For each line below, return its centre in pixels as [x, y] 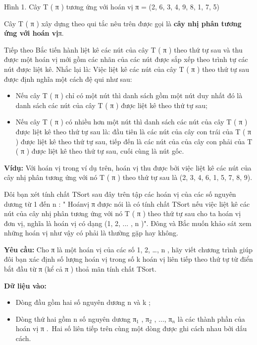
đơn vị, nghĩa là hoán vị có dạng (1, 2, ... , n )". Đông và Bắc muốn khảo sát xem [128, 223]
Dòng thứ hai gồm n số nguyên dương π [76, 318]
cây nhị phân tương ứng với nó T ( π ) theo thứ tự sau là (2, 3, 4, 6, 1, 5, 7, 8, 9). [128, 177]
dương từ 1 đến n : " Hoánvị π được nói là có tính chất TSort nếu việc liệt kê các [127, 203]
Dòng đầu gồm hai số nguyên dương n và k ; [83, 302]
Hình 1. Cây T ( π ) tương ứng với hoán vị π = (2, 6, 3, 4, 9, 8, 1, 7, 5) [112, 6]
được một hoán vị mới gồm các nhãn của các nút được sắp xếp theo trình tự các [126, 59]
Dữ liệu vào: [25, 285]
